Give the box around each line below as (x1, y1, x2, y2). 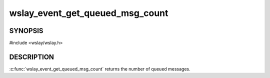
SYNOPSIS (9, 26, 43, 35)
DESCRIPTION (9, 52, 54, 61)
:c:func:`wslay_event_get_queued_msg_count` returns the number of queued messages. (9, 65, 191, 72)
